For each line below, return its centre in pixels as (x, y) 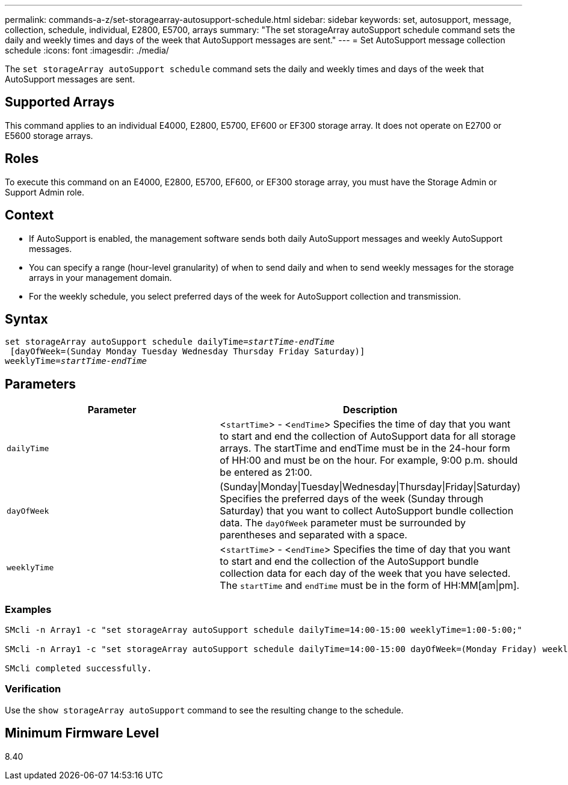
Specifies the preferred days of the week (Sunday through (352, 499)
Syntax (26, 319)
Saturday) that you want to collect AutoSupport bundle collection (367, 511)
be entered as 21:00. (266, 473)
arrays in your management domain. (100, 277)
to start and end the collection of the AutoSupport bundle (349, 562)
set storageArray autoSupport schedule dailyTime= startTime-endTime (170, 342)
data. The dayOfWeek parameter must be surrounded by (343, 523)
